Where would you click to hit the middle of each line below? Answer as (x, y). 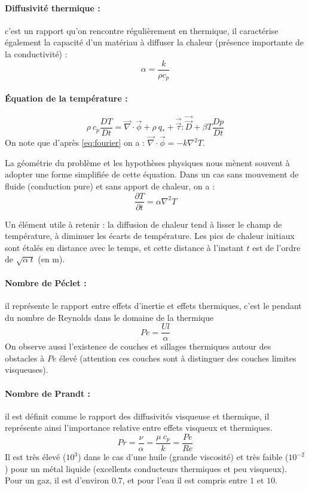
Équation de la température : (66, 98)
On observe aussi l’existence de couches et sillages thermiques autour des (138, 346)
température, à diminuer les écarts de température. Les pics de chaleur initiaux (150, 236)
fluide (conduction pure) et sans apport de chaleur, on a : (110, 186)
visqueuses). (27, 370)
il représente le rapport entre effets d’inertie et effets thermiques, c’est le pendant (153, 305)
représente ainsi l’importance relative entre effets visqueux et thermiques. (139, 428)
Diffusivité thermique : (53, 7)
